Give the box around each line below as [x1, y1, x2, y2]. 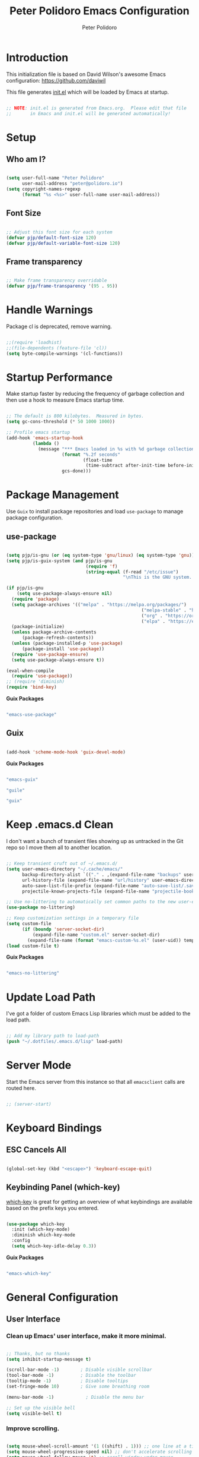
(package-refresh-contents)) [21, 635, 94, 641]
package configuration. [6, 514, 63, 521]
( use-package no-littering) [6, 904, 76, 910]
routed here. [6, 1084, 37, 1092]
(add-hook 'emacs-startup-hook [6, 435, 84, 441]
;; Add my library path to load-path [6, 1033, 99, 1039]
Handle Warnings [6, 303, 94, 317]
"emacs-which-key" [6, 1270, 52, 1276]
